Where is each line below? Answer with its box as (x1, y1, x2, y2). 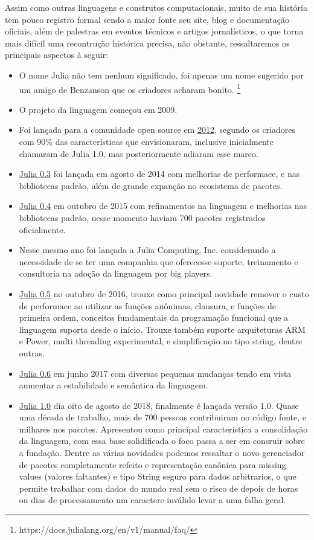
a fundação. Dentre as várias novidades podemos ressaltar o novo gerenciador (19, 446, 305, 459)
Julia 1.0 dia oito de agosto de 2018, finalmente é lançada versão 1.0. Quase (19, 399, 299, 411)
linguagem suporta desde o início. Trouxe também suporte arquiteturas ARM (19, 323, 306, 335)
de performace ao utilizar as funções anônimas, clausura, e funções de (19, 299, 276, 312)
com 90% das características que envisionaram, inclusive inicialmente (19, 135, 274, 147)
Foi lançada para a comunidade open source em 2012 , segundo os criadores (19, 123, 295, 136)
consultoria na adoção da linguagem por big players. (19, 267, 213, 280)
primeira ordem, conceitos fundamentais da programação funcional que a (19, 311, 289, 324)
